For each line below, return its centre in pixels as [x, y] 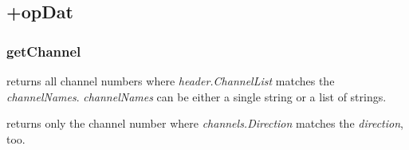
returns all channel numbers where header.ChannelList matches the [171, 81]
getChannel [44, 51]
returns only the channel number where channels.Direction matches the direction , [205, 123]
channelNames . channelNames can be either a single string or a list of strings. [197, 96]
